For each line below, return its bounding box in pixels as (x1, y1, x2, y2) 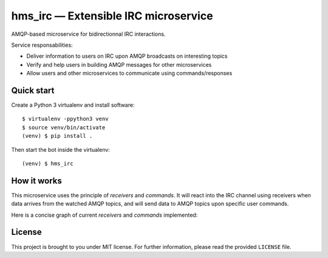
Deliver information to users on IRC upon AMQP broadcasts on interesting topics (26, 52, 228, 60)
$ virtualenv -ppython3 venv (22, 115, 109, 123)
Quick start (11, 85, 55, 95)
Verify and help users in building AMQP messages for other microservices (26, 61, 212, 68)
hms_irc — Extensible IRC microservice (11, 9, 213, 22)
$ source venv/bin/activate (22, 124, 106, 131)
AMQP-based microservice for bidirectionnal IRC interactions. (11, 30, 166, 38)
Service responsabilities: (11, 41, 73, 49)
